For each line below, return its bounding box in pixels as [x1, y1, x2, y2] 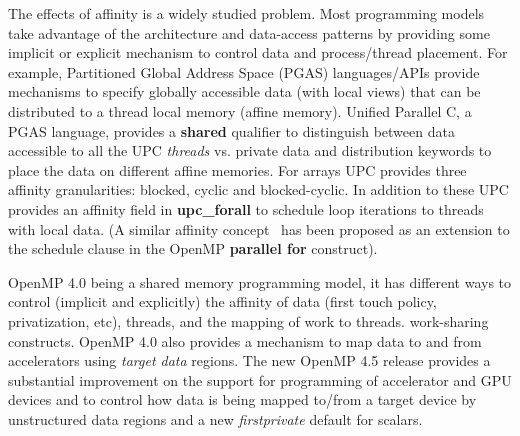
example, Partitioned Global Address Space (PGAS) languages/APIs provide [8, 61, 480, 82]
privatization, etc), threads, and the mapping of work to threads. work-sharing [8, 310, 489, 331]
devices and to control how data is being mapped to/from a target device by [8, 389, 477, 410]
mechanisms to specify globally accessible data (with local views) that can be [8, 81, 481, 102]
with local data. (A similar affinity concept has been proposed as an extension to [8, 218, 510, 239]
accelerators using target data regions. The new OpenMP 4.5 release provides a [8, 350, 491, 371]
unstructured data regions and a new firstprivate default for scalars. [8, 408, 423, 429]
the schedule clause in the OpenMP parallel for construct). [8, 238, 378, 259]
